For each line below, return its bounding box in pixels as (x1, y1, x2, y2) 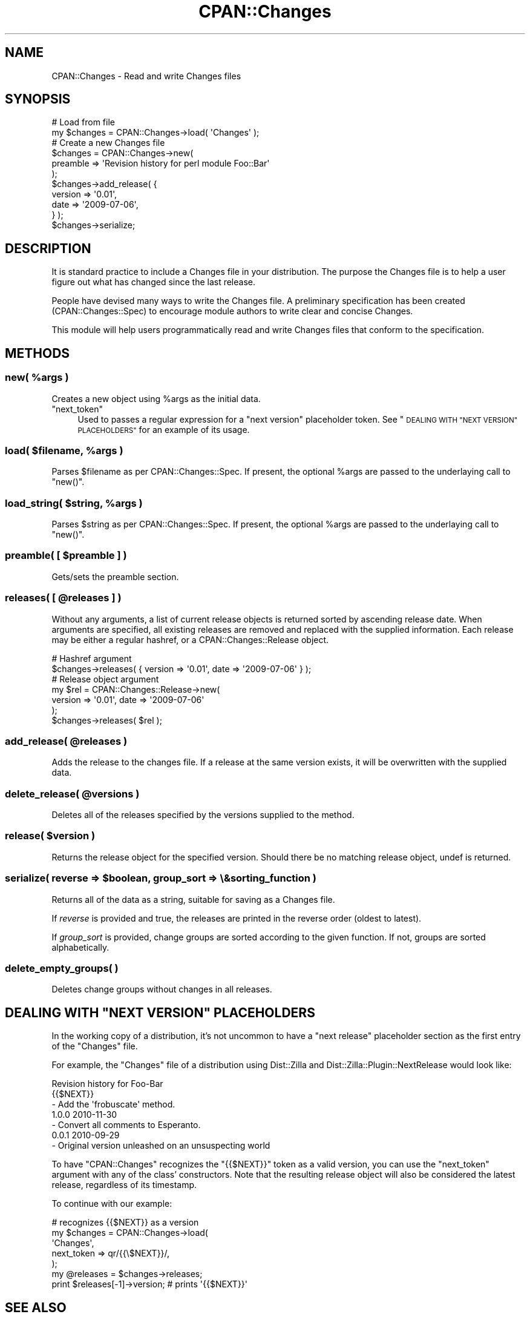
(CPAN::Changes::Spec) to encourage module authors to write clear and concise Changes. (51, 306, 413, 317)
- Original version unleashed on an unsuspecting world (51, 1140, 270, 1151)
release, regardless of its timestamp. (51, 1180, 197, 1190)
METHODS (5, 345, 70, 361)
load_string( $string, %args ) (5, 497, 143, 509)
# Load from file (51, 117, 115, 128)
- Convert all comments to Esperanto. (51, 1120, 201, 1131)
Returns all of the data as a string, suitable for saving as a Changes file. (51, 894, 335, 905)
